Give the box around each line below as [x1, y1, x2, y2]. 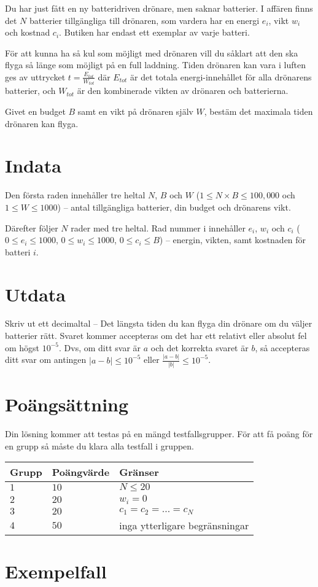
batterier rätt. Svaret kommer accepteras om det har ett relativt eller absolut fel [5, 329, 307, 342]
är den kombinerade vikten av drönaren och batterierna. [77, 84, 289, 97]
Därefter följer [5, 221, 58, 234]
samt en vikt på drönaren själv [77, 105, 193, 118]
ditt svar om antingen [5, 353, 87, 366]
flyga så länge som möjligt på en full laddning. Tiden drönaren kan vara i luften [5, 58, 306, 71]
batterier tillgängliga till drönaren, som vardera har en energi [29, 14, 260, 26]
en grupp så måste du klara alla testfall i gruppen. [5, 439, 194, 452]
